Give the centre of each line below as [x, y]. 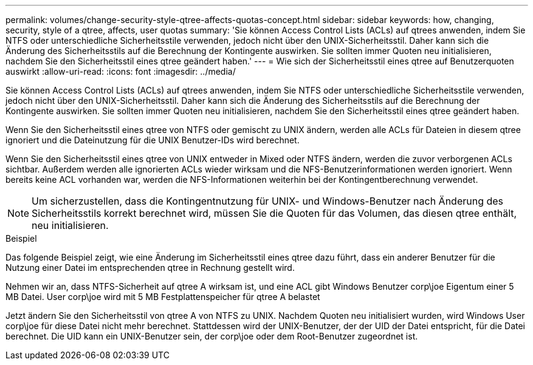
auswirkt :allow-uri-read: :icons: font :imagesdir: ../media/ [121, 71]
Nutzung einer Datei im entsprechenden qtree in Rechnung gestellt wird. [150, 268]
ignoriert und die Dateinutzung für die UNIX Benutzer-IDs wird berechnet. [153, 140]
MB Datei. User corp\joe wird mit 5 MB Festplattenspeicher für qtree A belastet [163, 297]
